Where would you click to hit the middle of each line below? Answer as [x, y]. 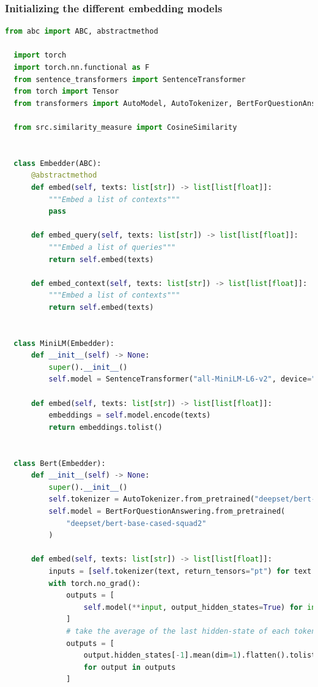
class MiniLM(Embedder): [64, 343]
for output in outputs [130, 667]
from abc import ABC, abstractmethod [82, 32]
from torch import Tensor [66, 92]
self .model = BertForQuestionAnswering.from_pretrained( [167, 511]
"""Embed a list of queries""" [112, 247]
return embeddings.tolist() [105, 427]
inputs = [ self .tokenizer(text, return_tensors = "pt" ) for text [180, 571]
